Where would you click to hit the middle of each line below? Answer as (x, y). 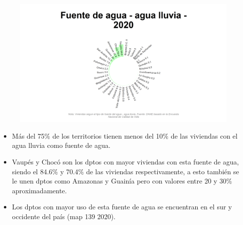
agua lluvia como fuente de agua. (61, 145)
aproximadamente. (39, 190)
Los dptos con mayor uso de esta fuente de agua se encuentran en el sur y (122, 207)
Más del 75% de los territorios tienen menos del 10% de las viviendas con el (125, 135)
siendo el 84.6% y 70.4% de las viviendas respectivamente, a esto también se (125, 171)
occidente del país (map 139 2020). (64, 216)
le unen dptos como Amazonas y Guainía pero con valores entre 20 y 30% (122, 181)
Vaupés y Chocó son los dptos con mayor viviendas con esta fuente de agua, (125, 162)
